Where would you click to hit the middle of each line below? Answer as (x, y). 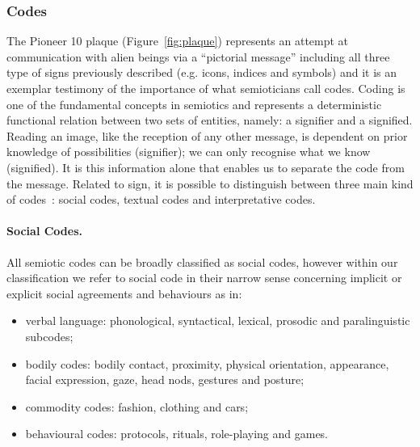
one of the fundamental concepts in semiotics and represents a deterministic (194, 104)
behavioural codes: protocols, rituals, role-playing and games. (177, 434)
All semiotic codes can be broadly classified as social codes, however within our (202, 261)
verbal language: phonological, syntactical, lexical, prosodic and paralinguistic (218, 320)
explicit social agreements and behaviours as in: (124, 293)
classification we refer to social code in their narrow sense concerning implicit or (204, 278)
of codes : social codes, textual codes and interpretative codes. (161, 199)
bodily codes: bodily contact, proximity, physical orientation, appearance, (207, 363)
